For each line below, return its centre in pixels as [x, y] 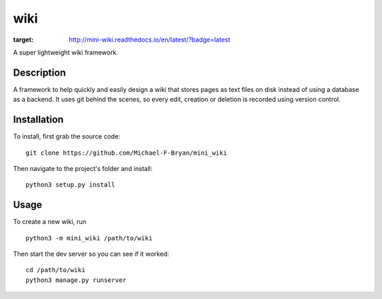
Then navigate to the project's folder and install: [83, 168]
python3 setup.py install [71, 185]
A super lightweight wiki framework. [65, 52]
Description [40, 72]
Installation [38, 120]
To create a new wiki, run [50, 222]
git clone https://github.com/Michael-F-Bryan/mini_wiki [127, 153]
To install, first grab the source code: [66, 136]
